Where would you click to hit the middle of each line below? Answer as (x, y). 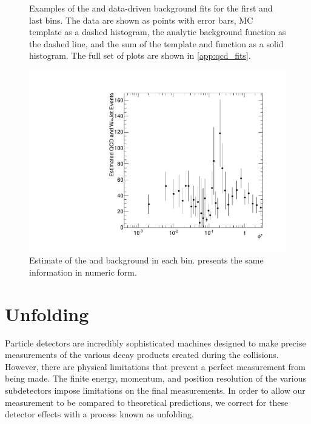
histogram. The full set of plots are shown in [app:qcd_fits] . (140, 55)
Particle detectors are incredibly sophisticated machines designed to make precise (155, 343)
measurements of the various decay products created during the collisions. (142, 355)
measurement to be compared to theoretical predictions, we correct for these (147, 402)
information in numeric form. (83, 272)
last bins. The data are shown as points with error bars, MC (141, 20)
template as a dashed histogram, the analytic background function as (158, 32)
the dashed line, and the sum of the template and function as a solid (156, 43)
